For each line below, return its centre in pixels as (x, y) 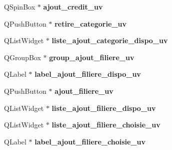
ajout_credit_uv (73, 7)
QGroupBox (22, 57)
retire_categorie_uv (90, 23)
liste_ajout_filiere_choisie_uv (106, 125)
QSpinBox (20, 7)
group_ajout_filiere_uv (92, 57)
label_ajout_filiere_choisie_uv (90, 141)
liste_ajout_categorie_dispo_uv (110, 40)
